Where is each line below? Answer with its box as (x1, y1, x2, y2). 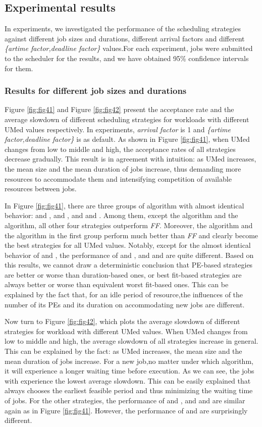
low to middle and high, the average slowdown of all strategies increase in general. (5, 336, 258, 346)
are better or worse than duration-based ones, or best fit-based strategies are (5, 269, 242, 280)
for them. (5, 63, 33, 73)
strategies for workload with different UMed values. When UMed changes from (5, 326, 248, 336)
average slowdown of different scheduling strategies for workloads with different (5, 114, 249, 124)
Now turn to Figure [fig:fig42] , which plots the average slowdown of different (5, 316, 240, 327)
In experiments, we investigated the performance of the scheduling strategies (5, 23, 241, 34)
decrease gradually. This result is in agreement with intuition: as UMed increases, (5, 153, 256, 164)
